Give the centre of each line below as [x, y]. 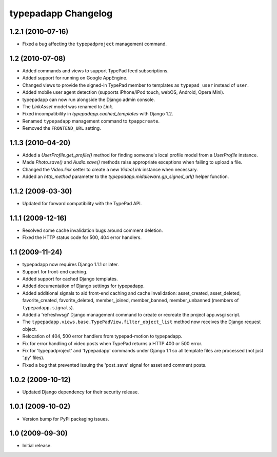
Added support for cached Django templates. [70, 279]
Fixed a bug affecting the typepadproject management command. [94, 44]
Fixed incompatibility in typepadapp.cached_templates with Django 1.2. [98, 114]
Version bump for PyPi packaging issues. [66, 419]
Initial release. [37, 446]
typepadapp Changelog [61, 13]
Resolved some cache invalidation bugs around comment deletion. [93, 230]
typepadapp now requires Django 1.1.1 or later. [71, 265]
